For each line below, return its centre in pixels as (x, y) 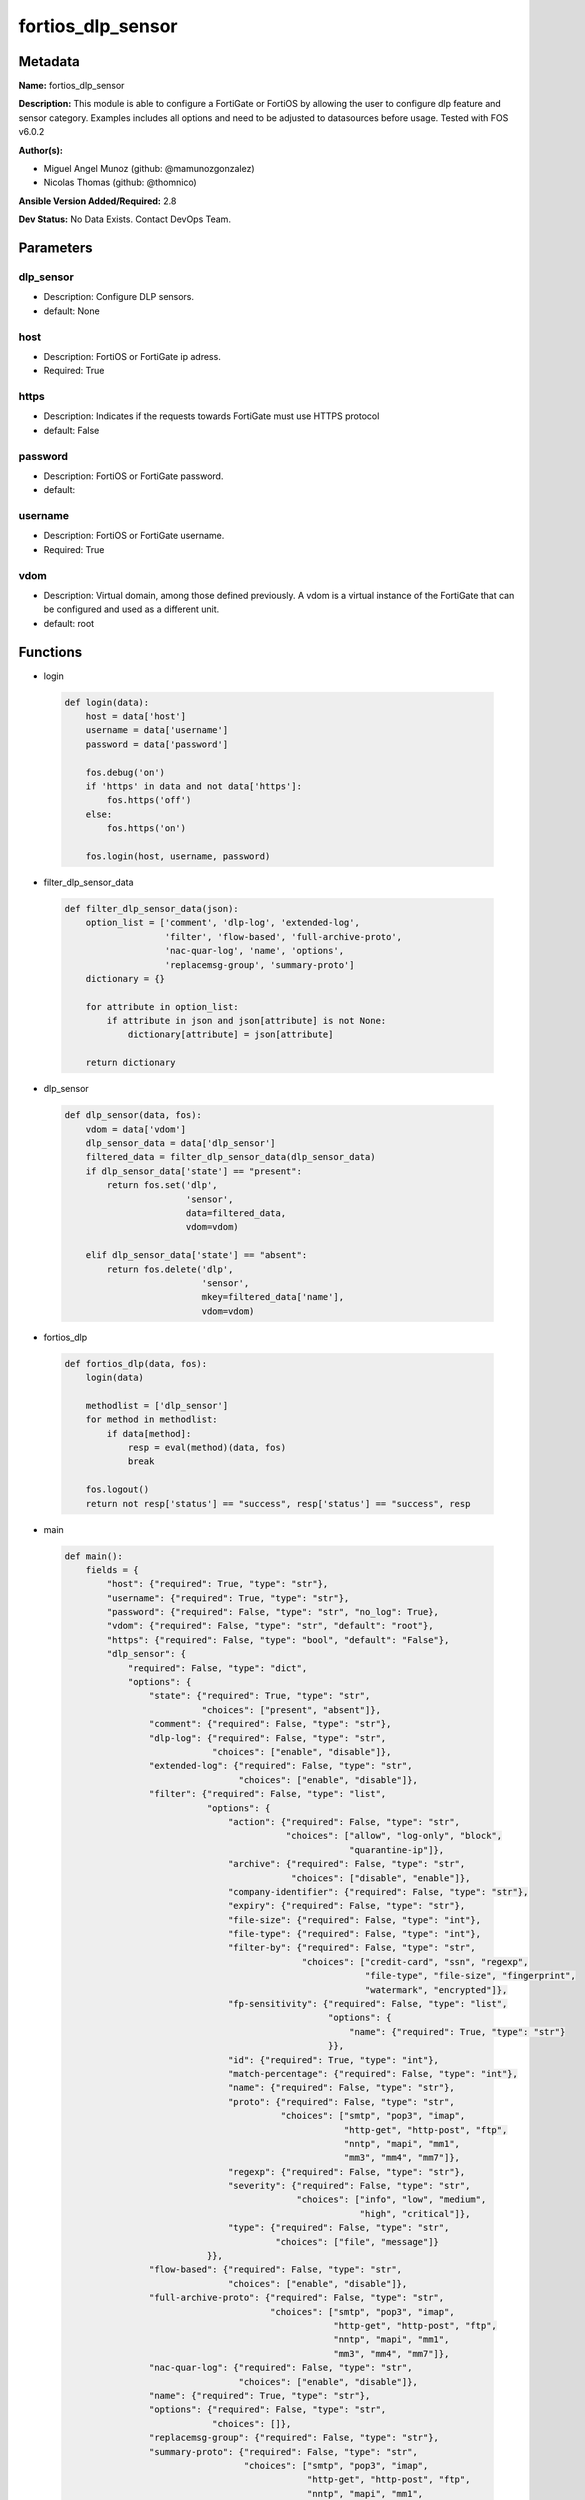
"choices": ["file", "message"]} (357, 2241)
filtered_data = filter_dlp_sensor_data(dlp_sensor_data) (230, 1157)
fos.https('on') (146, 828)
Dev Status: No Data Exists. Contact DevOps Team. (125, 219)
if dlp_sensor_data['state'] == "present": (193, 1171)
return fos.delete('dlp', (170, 1269)
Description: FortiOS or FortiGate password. (133, 476)
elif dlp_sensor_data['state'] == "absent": (196, 1255)
